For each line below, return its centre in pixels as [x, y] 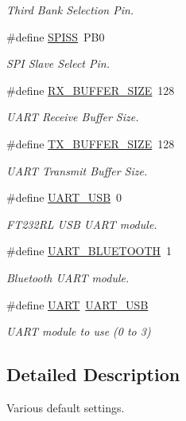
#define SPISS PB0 [56, 36]
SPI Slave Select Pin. [58, 63]
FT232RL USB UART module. [82, 224]
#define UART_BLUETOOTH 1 [89, 251]
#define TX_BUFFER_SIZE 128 [91, 143]
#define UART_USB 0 [64, 197]
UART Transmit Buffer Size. [77, 170]
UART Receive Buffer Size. [73, 117]
